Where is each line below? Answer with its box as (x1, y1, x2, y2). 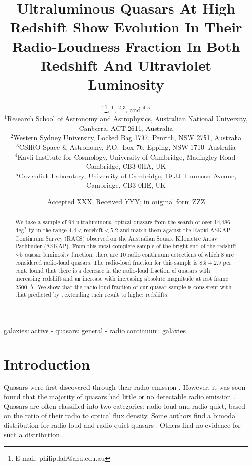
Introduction (4, 354, 90, 373)
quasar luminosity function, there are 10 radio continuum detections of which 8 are (24, 250, 234, 258)
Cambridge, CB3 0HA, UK (86, 161, 166, 171)
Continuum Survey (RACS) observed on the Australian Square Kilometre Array (15, 234, 218, 242)
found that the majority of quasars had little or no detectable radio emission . (4, 391, 235, 402)
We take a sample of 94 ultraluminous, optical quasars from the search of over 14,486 (15, 218, 230, 226)
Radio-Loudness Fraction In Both (12, 36, 240, 56)
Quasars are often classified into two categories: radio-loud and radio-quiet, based (4, 401, 246, 411)
